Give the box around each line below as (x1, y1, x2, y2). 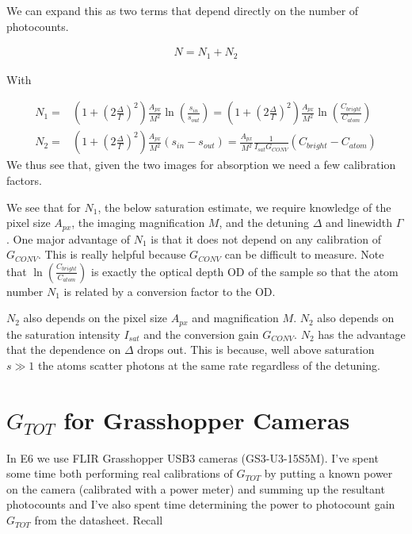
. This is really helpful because (37, 246, 186, 263)
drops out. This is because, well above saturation (137, 341, 375, 358)
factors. (6, 171, 42, 188)
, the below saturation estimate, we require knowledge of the (97, 198, 391, 215)
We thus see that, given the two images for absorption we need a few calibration (6, 156, 396, 173)
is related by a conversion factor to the (63, 282, 252, 299)
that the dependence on (6, 341, 121, 358)
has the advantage (318, 325, 406, 342)
